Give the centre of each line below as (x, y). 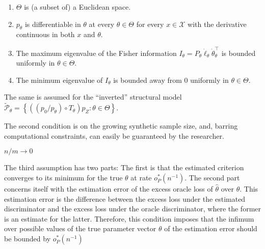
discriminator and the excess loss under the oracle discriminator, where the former (133, 209)
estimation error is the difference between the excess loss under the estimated (125, 198)
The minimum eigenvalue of (59, 80)
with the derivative (217, 24)
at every (102, 24)
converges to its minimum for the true (63, 178)
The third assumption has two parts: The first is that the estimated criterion (124, 167)
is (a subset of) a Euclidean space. (77, 7)
